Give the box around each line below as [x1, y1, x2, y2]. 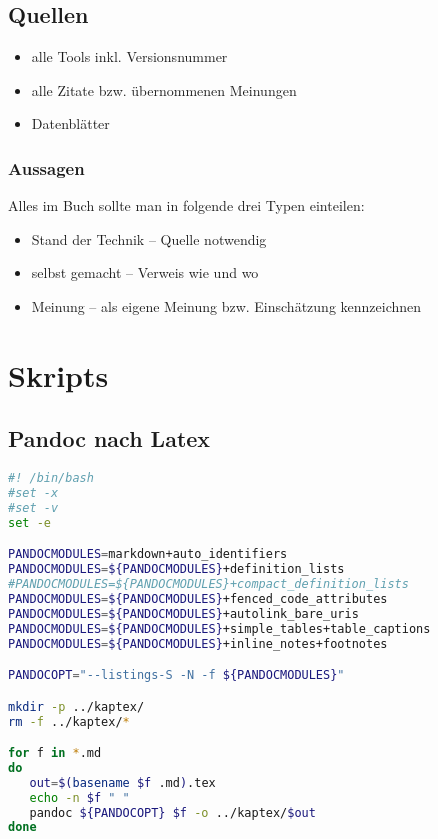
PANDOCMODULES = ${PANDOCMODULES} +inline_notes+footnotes [8, 636, 388, 651]
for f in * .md [8, 746, 102, 761]
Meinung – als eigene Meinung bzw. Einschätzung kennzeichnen [31, 295, 422, 316]
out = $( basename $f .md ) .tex [29, 775, 216, 790]
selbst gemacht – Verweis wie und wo [31, 262, 259, 283]
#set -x [8, 486, 59, 501]
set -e [8, 515, 51, 530]
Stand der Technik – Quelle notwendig [31, 228, 267, 249]
